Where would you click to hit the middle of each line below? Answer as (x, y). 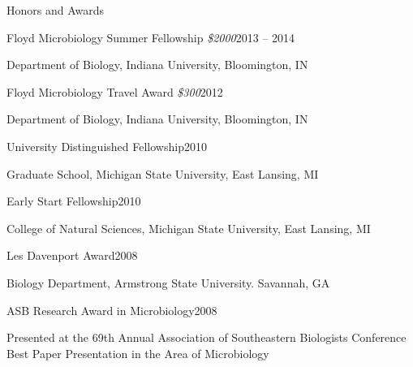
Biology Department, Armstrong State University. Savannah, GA (168, 282)
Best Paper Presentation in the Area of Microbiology (138, 353)
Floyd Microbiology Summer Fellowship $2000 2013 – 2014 (151, 37)
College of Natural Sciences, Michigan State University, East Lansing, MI (189, 228)
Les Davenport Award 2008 (72, 255)
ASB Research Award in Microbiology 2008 (112, 310)
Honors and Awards (56, 10)
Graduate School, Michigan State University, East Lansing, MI (163, 173)
